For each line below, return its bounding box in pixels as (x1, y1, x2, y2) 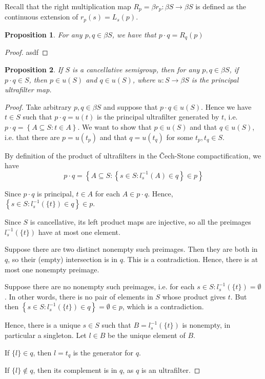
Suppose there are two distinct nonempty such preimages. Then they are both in (5, 244, 258, 254)
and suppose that (103, 101, 158, 112)
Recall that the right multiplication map (5, 1, 131, 11)
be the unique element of (108, 330, 186, 341)
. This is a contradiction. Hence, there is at (123, 254, 258, 265)
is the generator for (73, 347, 133, 357)
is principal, (37, 188, 74, 198)
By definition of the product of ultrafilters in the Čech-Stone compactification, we (5, 150, 261, 161)
